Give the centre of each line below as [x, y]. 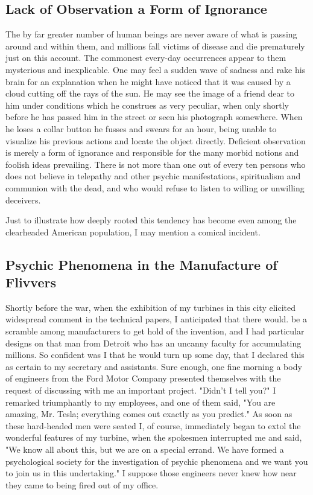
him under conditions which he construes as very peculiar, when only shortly [147, 105]
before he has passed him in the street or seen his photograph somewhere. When [154, 117]
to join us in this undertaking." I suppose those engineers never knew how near [151, 473]
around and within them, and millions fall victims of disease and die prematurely [155, 46]
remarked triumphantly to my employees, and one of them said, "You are [141, 402]
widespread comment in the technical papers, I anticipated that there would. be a [156, 319]
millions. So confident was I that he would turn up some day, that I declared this [155, 355]
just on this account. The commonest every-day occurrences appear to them [146, 58]
